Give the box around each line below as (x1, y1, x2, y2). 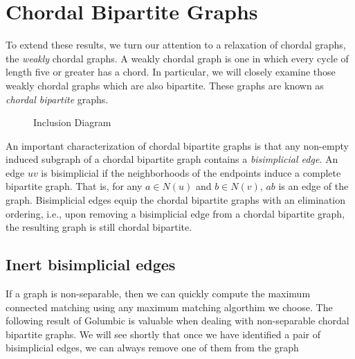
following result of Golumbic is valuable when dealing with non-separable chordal (6, 313, 349, 328)
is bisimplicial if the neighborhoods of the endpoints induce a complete (41, 165, 341, 179)
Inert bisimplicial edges (6, 254, 176, 275)
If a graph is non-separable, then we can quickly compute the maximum (6, 286, 311, 301)
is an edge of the (278, 179, 349, 193)
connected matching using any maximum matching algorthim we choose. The (6, 299, 333, 314)
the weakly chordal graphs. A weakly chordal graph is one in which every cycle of (6, 51, 349, 65)
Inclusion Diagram (33, 115, 111, 130)
